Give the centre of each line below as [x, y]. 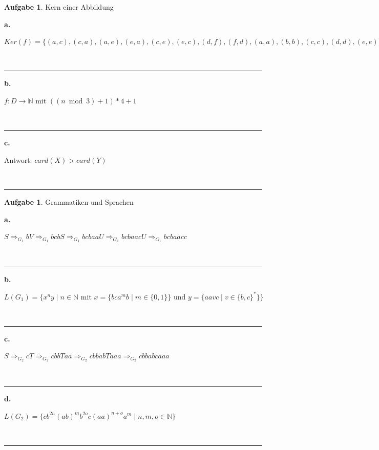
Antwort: [18, 159]
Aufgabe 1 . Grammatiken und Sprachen [69, 201]
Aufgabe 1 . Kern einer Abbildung [59, 7]
